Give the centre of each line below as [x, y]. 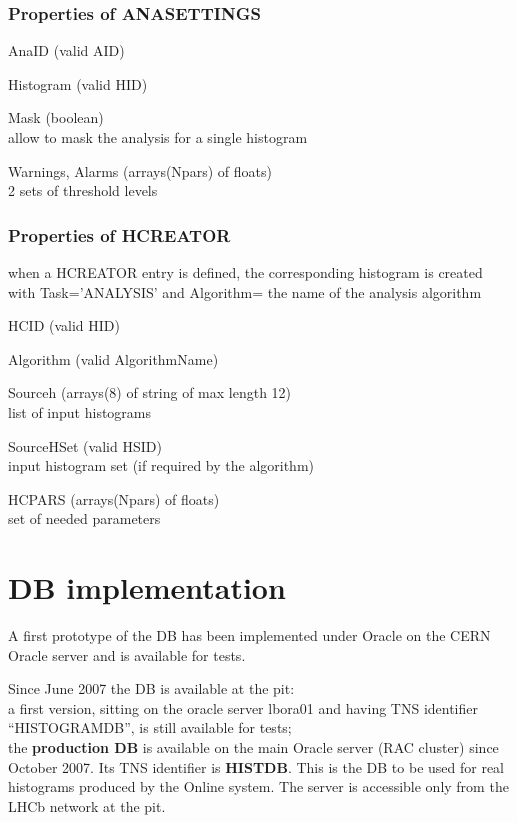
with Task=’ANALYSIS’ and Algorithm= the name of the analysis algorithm [245, 291]
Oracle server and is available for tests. [127, 654]
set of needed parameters [84, 518]
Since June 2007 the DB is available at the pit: [151, 688]
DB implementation [147, 587]
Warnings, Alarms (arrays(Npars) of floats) [140, 170]
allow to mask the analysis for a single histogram [158, 137]
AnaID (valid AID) [66, 50]
